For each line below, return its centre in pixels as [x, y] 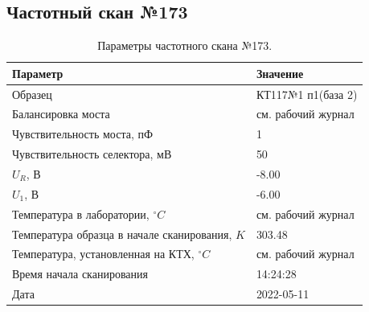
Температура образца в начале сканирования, [122, 234]
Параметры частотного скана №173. [185, 45]
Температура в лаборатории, [81, 213]
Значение [280, 73]
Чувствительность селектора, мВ [92, 154]
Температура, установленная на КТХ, [103, 254]
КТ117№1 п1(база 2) [307, 94]
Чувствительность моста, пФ [83, 134]
